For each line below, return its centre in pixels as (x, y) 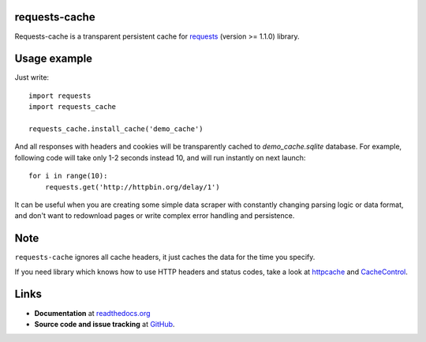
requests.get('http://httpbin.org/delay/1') (132, 187)
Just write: (32, 77)
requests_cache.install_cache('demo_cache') (116, 129)
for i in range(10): (68, 176)
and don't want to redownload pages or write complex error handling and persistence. (155, 216)
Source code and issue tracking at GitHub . (105, 324)
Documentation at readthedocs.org (92, 313)
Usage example (54, 59)
